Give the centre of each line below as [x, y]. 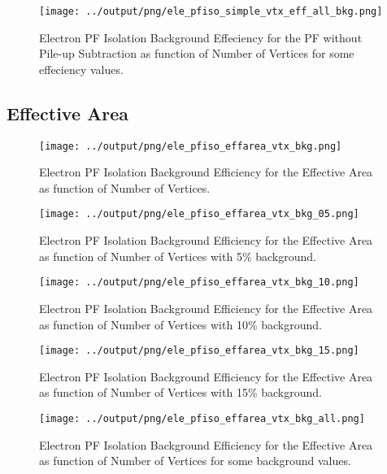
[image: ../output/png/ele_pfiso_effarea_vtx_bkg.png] [191, 146]
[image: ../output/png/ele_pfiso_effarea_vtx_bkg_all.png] [202, 419]
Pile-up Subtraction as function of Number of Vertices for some [197, 53]
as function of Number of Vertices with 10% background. [180, 324]
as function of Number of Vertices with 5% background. [178, 256]
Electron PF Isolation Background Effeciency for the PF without [201, 37]
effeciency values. [81, 69]
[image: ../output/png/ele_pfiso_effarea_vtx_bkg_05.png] [199, 214]
